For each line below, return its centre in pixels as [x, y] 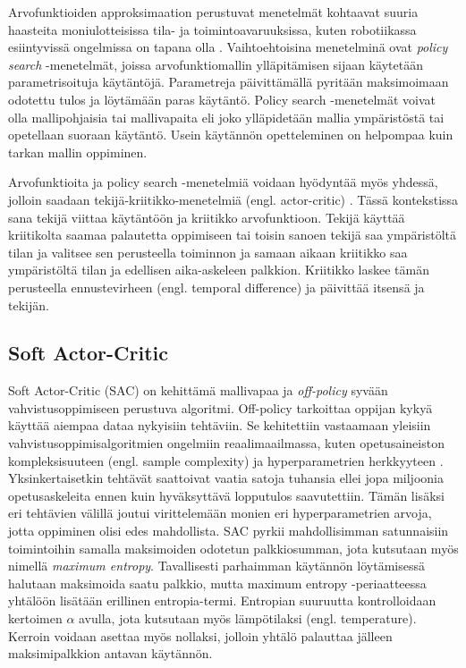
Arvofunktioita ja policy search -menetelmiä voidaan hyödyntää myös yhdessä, [223, 182]
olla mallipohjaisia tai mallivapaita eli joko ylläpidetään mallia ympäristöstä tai [226, 117]
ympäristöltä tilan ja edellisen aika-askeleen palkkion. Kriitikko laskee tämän [219, 270]
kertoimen [35, 618]
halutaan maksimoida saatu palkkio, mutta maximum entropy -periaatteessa [217, 583]
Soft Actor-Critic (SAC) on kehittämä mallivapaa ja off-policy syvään [198, 390]
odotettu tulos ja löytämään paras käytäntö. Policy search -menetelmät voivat [222, 99]
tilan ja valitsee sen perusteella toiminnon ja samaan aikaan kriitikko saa [208, 252]
